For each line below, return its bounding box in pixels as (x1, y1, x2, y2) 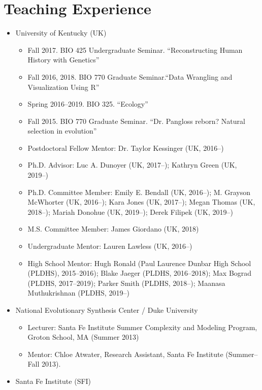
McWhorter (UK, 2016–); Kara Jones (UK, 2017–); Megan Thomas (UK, (27, 197, 255, 207)
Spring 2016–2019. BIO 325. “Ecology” (27, 99, 148, 109)
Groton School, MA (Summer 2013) (27, 332, 139, 342)
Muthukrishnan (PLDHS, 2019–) (27, 287, 129, 298)
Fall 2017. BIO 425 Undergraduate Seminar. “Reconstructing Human (27, 44, 243, 55)
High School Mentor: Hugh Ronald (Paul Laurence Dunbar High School (27, 257, 251, 268)
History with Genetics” (27, 54, 100, 65)
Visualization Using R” (27, 81, 100, 92)
